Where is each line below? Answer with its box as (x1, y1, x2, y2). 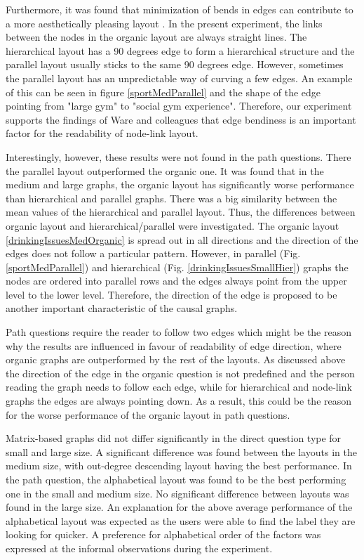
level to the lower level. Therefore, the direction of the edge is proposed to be (6, 287, 337, 301)
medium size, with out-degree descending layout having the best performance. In (6, 458, 352, 473)
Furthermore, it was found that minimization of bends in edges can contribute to (6, 2, 353, 16)
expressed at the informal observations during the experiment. (6, 540, 273, 555)
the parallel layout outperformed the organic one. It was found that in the (6, 163, 324, 178)
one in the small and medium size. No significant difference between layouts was (6, 486, 349, 500)
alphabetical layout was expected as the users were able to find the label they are (6, 513, 356, 528)
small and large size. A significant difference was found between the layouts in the (6, 444, 357, 459)
